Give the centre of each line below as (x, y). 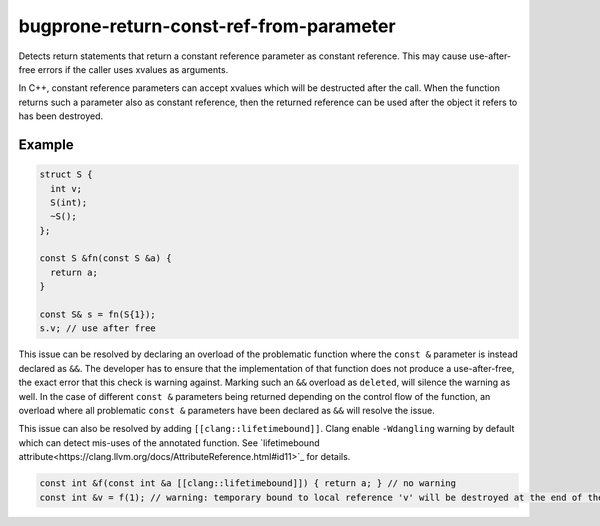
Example (46, 144)
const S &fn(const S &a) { (105, 258)
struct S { (66, 174)
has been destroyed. (61, 116)
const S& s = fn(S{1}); (98, 314)
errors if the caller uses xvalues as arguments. (133, 69)
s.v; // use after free (98, 328)
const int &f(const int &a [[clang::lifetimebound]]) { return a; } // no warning (248, 483)
